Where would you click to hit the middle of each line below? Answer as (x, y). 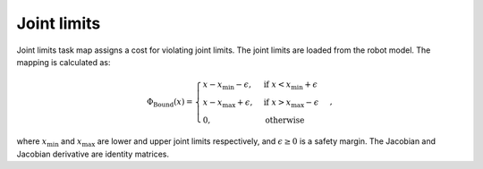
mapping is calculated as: (64, 62)
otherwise (285, 120)
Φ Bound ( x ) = (169, 103)
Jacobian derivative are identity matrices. (93, 154)
